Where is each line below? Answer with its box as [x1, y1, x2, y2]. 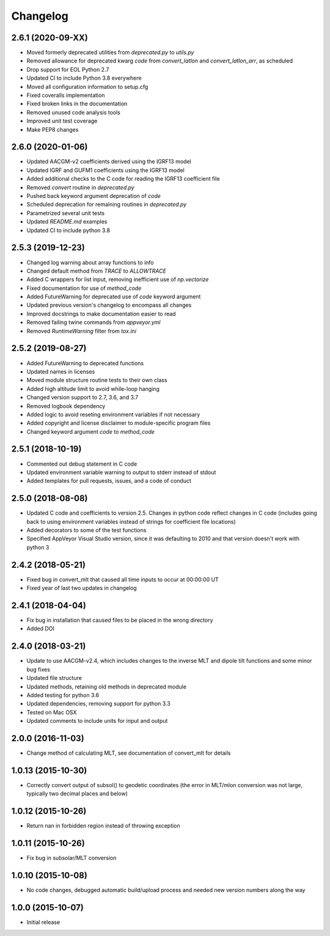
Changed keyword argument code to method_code [26, 428, 155, 435]
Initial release [26, 918, 61, 926]
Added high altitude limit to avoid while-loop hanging [26, 385, 160, 392]
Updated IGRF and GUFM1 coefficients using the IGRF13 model [26, 166, 185, 174]
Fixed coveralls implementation [26, 92, 105, 99]
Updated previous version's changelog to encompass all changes [26, 301, 192, 309]
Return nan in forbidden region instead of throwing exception [26, 822, 180, 829]
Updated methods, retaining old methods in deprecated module [26, 683, 186, 690]
